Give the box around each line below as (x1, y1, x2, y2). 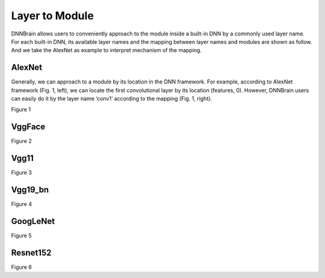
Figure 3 (11, 169, 32, 177)
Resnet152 (11, 247, 52, 258)
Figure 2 (11, 137, 32, 145)
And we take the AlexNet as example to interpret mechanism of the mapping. (11, 47, 202, 54)
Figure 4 (11, 201, 32, 208)
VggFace (11, 122, 45, 132)
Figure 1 (11, 106, 31, 113)
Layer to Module (11, 9, 94, 22)
